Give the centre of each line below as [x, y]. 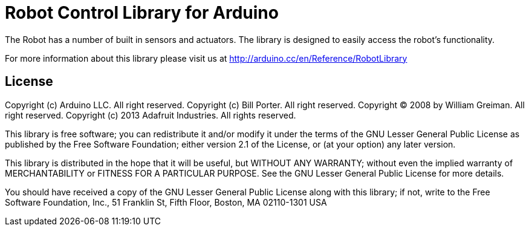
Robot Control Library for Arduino [142, 13]
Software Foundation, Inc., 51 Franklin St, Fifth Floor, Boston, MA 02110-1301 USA [166, 202]
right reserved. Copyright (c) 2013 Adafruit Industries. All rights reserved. [151, 115]
